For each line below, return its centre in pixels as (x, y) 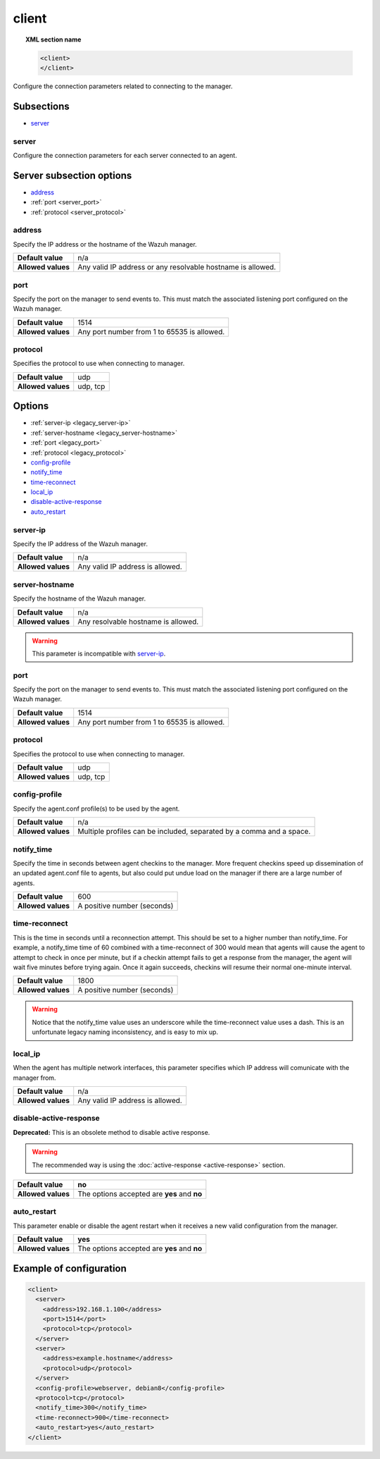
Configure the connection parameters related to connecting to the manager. (123, 86)
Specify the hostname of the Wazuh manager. (80, 598)
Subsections (41, 106)
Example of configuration (70, 1268)
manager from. (34, 1078)
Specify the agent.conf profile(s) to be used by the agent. (96, 808)
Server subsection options (72, 175)
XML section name (53, 39)
